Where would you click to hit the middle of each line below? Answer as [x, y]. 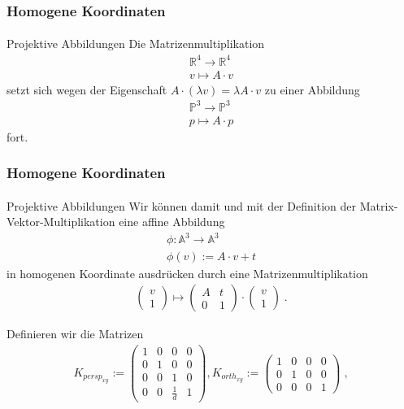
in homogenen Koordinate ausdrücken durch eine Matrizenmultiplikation [187, 273]
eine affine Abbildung [172, 222]
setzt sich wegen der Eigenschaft [87, 89]
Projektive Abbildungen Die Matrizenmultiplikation [136, 44]
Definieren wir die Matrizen [75, 334]
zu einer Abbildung [312, 89]
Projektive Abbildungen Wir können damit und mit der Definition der [181, 205]
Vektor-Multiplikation [61, 222]
